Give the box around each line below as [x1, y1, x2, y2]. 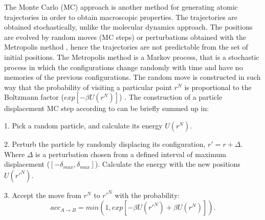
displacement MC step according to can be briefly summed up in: [4, 103, 209, 114]
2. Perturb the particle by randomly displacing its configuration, [4, 138, 206, 149]
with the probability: [115, 189, 180, 200]
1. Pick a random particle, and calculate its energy [4, 120, 163, 130]
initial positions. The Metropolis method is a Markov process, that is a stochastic [4, 51, 259, 62]
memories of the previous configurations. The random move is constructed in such [4, 72, 261, 82]
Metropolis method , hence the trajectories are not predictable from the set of [4, 41, 248, 52]
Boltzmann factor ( [4, 92, 64, 102]
